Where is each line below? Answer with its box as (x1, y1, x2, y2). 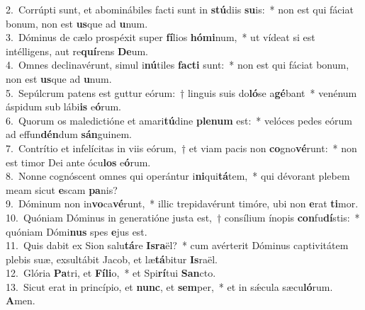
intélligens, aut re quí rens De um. (6, 43, 148, 58)
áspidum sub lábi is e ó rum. (6, 99, 122, 114)
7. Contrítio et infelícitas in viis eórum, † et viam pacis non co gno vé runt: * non (6, 140, 357, 155)
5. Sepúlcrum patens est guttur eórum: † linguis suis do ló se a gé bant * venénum (6, 85, 357, 100)
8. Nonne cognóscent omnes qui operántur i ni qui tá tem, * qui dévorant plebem (6, 168, 350, 183)
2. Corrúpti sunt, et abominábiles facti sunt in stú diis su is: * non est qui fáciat (6, 2, 354, 16)
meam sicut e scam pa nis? (6, 182, 118, 197)
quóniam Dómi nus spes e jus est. (6, 224, 147, 239)
